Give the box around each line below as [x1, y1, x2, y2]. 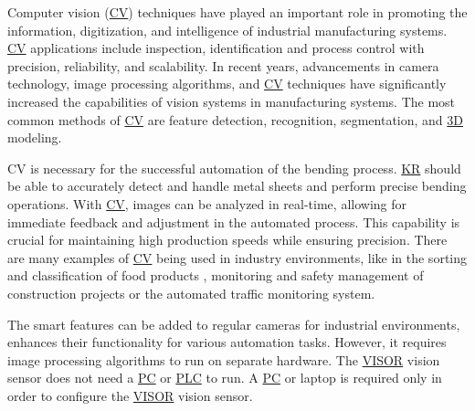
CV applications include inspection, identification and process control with [7, 38, 425, 58]
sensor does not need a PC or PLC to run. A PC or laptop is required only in [7, 368, 442, 387]
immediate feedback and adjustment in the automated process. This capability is [7, 212, 460, 231]
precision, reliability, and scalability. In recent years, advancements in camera [7, 56, 439, 75]
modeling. [7, 128, 62, 147]
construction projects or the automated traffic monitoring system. [7, 283, 375, 302]
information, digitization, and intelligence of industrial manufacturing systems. [7, 20, 448, 39]
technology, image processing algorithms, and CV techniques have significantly [7, 74, 447, 93]
